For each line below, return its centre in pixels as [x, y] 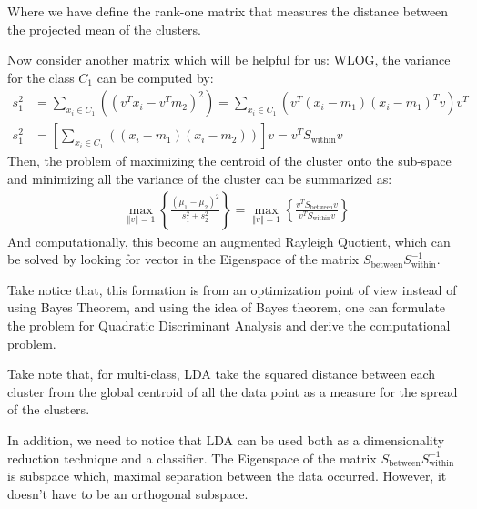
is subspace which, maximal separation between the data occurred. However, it [227, 476]
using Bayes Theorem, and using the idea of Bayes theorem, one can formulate [227, 307]
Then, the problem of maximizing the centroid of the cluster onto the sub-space [229, 161]
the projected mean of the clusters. [104, 29]
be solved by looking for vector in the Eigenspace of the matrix [183, 259]
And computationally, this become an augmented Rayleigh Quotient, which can [229, 241]
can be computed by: [155, 77]
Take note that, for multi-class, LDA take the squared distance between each [222, 374]
